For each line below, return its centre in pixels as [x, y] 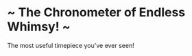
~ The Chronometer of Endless [96, 12]
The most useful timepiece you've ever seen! [71, 45]
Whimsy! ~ [39, 27]
